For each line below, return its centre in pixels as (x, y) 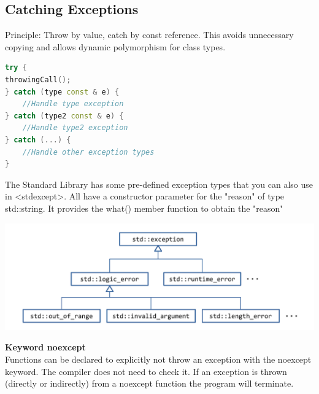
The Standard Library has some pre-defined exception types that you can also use (159, 184)
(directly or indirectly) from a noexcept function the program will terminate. (149, 383)
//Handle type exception (73, 104)
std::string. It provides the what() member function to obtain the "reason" (144, 208)
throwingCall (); (38, 79)
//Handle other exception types (88, 152)
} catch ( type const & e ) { (62, 92)
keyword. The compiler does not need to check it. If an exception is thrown (146, 371)
